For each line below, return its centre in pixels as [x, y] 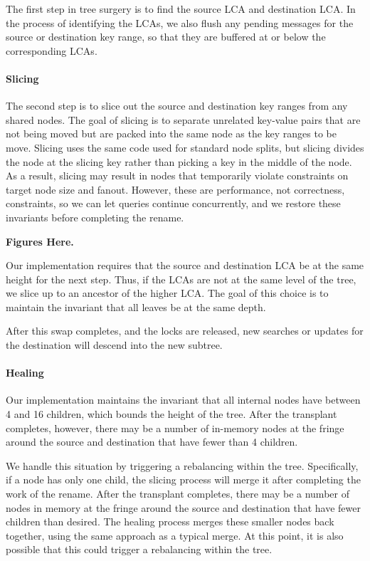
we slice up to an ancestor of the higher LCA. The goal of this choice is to [167, 293]
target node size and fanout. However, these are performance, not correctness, [175, 189]
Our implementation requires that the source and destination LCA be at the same [185, 265]
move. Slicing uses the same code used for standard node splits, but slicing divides [185, 147]
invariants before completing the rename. [95, 217]
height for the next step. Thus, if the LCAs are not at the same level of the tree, [181, 279]
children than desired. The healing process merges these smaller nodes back [170, 521]
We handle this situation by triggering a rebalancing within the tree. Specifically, [182, 465]
